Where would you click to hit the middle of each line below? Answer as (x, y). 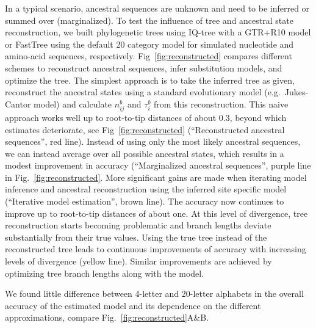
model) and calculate (73, 104)
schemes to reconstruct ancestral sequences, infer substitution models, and (144, 67)
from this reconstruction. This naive (221, 104)
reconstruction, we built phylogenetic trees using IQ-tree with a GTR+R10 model (158, 32)
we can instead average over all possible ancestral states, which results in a (145, 153)
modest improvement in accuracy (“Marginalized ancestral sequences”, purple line (158, 165)
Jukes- (296, 92)
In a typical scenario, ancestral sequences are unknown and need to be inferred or (157, 8)
